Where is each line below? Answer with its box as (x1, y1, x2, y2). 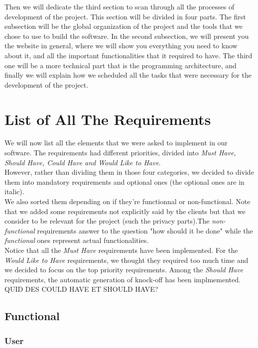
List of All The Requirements (4, 109, 211, 129)
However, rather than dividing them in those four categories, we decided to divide (4, 167, 254, 177)
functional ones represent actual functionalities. (4, 235, 149, 245)
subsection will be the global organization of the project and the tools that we (4, 21, 243, 31)
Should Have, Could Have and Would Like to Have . (4, 157, 161, 167)
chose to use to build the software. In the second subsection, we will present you (4, 30, 249, 41)
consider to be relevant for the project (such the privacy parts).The (4, 216, 210, 226)
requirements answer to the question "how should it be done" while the (37, 225, 253, 235)
